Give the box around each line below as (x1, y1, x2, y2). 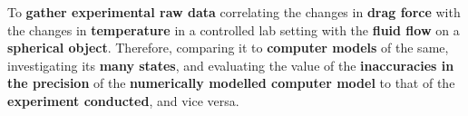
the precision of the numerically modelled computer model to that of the (7, 73, 455, 92)
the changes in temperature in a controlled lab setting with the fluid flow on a (7, 20, 460, 39)
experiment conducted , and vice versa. (7, 91, 239, 110)
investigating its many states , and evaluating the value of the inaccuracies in (7, 55, 454, 74)
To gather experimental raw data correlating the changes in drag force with (7, 3, 461, 21)
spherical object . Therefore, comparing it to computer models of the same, (7, 38, 449, 57)
